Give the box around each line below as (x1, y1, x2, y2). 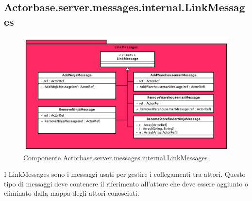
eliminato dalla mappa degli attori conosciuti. (4, 188, 139, 198)
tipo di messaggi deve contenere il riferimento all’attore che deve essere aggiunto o (4, 178, 248, 188)
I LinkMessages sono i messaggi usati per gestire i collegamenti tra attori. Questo (4, 169, 246, 179)
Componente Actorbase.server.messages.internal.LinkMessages (23, 153, 208, 163)
